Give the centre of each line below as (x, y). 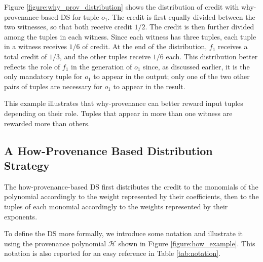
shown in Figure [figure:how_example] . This (187, 243)
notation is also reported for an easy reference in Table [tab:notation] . (112, 253)
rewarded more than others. (47, 123)
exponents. (21, 216)
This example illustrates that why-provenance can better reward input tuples (124, 103)
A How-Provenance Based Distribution (108, 150)
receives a (233, 46)
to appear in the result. (149, 86)
